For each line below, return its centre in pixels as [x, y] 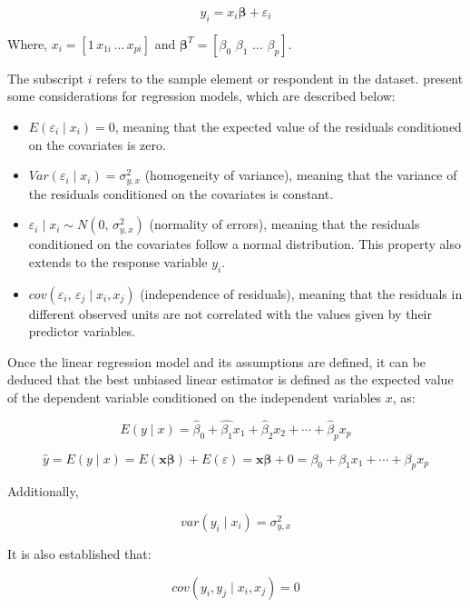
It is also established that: [79, 553]
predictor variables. [82, 331]
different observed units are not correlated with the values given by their [230, 313]
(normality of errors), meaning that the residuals [284, 224]
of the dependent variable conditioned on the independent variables [195, 397]
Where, [27, 43]
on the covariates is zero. [97, 144]
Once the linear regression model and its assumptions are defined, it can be [217, 361]
